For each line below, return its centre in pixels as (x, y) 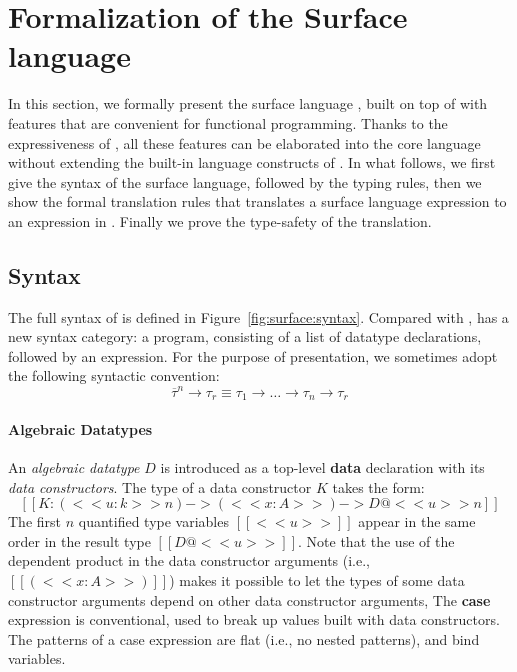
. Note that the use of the (376, 540)
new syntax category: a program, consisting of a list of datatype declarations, (245, 336)
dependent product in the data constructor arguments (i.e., (189, 560)
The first (35, 521)
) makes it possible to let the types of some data (317, 579)
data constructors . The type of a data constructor (160, 486)
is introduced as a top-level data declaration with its (322, 467)
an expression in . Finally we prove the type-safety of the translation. (220, 220)
